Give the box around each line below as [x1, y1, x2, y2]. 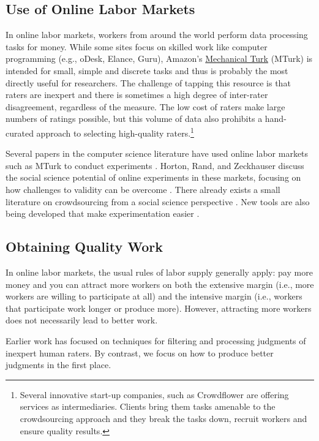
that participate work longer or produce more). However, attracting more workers [6, 301, 312, 314]
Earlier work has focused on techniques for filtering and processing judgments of [6, 334, 306, 347]
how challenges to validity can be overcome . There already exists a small [6, 183, 280, 195]
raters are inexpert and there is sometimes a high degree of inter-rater [6, 88, 268, 101]
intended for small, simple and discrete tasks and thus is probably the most [6, 64, 288, 77]
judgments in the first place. [6, 358, 111, 371]
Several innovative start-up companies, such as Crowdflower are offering [20, 388, 289, 401]
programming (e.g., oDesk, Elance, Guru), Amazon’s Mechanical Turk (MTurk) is [6, 52, 313, 65]
